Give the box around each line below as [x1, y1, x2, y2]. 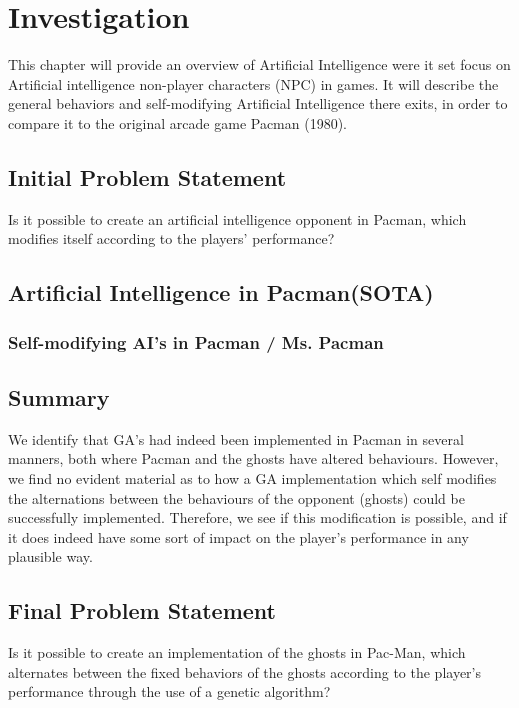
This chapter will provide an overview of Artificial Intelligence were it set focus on [8, 54, 511, 75]
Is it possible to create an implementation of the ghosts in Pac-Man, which [8, 642, 466, 663]
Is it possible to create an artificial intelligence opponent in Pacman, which [8, 208, 467, 229]
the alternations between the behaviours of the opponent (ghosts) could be [8, 487, 465, 508]
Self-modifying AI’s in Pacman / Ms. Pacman [8, 329, 384, 354]
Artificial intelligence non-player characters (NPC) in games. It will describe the [8, 73, 499, 94]
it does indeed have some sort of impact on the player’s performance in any [8, 526, 469, 547]
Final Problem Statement [8, 595, 277, 626]
